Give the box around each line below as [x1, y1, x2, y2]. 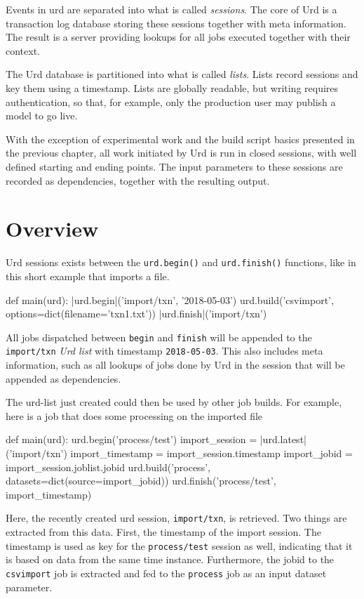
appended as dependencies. [6, 371, 121, 386]
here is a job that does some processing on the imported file [6, 408, 263, 423]
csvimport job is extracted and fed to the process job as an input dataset [6, 565, 327, 580]
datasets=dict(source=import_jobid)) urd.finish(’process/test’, [6, 473, 276, 488]
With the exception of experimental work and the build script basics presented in [6, 131, 355, 146]
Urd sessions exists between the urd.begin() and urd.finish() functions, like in [6, 255, 356, 270]
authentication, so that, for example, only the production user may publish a [6, 94, 336, 109]
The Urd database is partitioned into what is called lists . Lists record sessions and [6, 67, 358, 81]
